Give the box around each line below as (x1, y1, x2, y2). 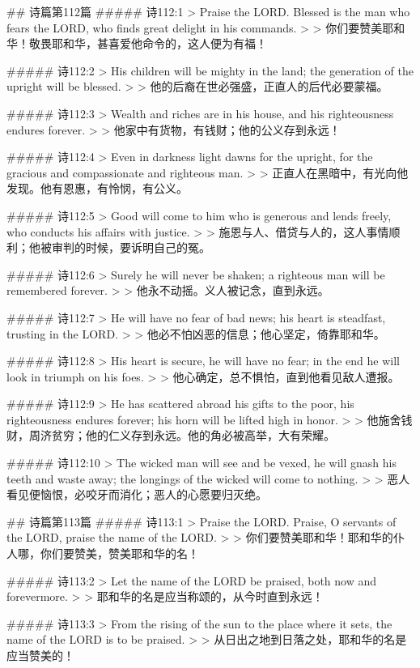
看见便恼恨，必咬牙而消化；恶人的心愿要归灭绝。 (6, 486, 267, 503)
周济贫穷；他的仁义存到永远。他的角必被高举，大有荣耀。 (28, 427, 335, 444)
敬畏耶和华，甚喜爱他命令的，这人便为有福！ (28, 35, 267, 52)
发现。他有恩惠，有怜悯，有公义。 (6, 180, 188, 197)
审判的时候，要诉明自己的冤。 (51, 239, 210, 256)
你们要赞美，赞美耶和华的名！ (40, 545, 199, 562)
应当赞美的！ (6, 647, 74, 663)
